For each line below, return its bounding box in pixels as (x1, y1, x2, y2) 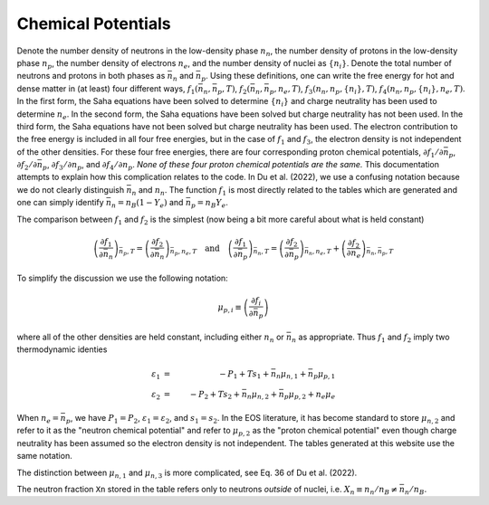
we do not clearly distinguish (16, 184, 125, 195)
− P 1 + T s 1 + (218, 369, 270, 381)
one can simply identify (16, 197, 104, 208)
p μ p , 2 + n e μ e (283, 389, 336, 402)
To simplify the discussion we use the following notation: (16, 272, 228, 283)
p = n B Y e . (190, 197, 228, 210)
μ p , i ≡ (217, 302, 243, 314)
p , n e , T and (174, 243, 221, 257)
